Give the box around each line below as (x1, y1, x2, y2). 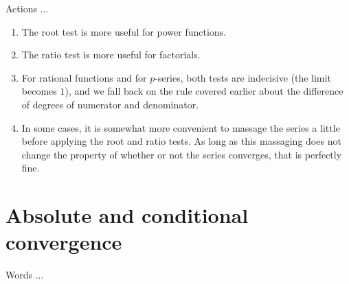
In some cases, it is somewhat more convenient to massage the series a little (21, 120, 340, 134)
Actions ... (5, 1, 49, 15)
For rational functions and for (21, 70, 147, 84)
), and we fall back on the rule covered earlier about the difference (65, 84, 344, 98)
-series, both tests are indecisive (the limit (155, 70, 331, 84)
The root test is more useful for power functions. (21, 24, 226, 38)
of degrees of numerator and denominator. (21, 97, 199, 111)
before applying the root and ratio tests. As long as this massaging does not (21, 134, 341, 148)
